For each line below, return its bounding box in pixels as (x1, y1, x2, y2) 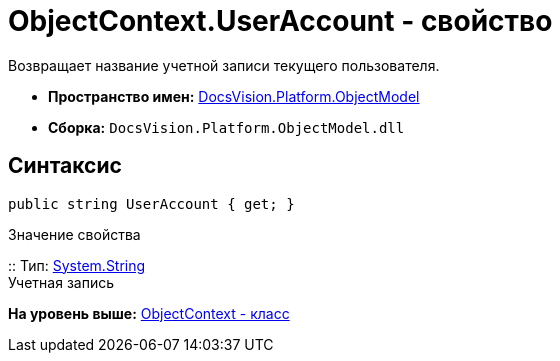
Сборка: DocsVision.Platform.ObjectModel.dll (48, 118, 405, 136)
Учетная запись (8, 273, 115, 291)
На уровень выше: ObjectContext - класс (8, 304, 290, 322)
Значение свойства (8, 225, 141, 243)
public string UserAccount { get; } (8, 195, 295, 212)
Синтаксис (8, 153, 122, 179)
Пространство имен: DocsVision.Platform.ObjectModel (48, 87, 420, 105)
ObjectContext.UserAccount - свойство (8, 4, 553, 38)
